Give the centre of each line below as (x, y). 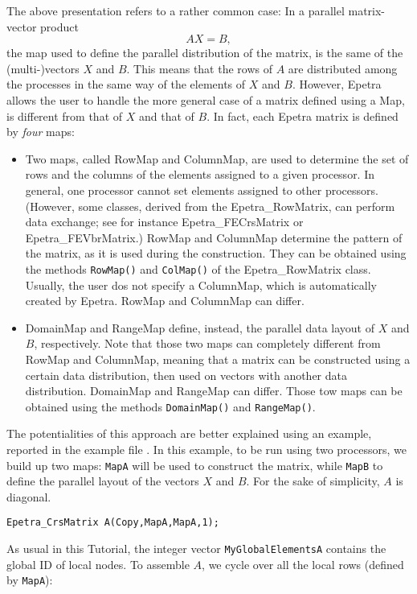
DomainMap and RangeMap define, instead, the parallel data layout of (200, 327)
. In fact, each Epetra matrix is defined (303, 115)
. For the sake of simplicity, (313, 481)
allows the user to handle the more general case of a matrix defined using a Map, (206, 99)
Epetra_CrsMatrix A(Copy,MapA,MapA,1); (113, 523)
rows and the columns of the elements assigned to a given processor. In (200, 174)
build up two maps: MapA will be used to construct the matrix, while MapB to (195, 465)
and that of (166, 115)
